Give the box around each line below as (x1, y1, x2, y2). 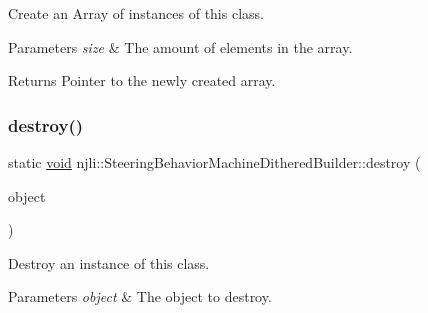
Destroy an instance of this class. (8, 252, 210, 273)
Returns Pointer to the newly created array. (8, 70, 276, 91)
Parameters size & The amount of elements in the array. (8, 36, 353, 57)
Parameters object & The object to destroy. (8, 286, 272, 307)
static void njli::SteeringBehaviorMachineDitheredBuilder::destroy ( (8, 152, 421, 172)
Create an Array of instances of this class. (8, 3, 264, 23)
